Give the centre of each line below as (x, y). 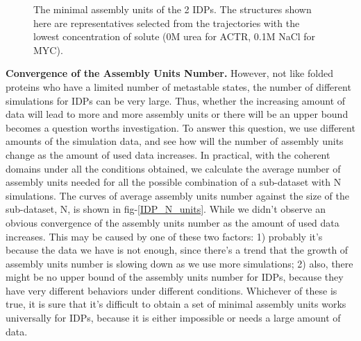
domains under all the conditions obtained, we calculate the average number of (173, 168)
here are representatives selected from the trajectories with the (167, 23)
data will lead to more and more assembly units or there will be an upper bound (177, 114)
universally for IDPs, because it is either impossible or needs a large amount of (173, 318)
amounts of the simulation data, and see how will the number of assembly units (175, 141)
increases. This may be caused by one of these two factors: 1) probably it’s (164, 236)
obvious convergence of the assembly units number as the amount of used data (173, 222)
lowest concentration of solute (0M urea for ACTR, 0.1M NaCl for (175, 36)
